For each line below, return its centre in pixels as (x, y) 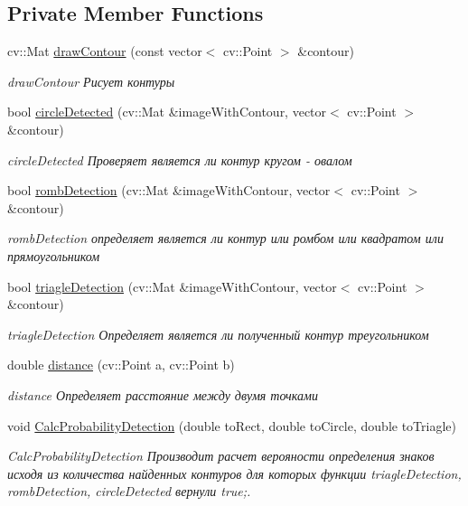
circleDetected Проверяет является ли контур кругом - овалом (180, 159)
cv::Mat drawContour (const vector (105, 51)
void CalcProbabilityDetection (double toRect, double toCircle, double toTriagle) (232, 425)
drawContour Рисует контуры (91, 81)
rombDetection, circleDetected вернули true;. (129, 491)
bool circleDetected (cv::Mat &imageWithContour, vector (167, 112)
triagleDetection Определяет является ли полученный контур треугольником (218, 334)
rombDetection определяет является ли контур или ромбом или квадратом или (225, 238)
